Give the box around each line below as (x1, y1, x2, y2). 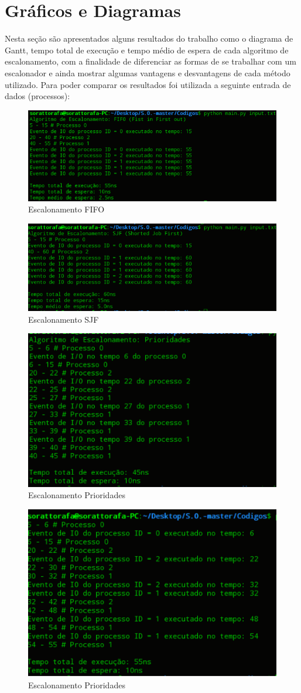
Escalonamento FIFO (28, 203, 105, 215)
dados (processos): (5, 90, 70, 102)
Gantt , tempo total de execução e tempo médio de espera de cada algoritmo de (5, 43, 289, 56)
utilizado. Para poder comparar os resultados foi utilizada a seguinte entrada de (5, 78, 291, 90)
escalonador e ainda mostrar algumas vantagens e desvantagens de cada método (5, 66, 290, 79)
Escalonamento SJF (28, 313, 99, 325)
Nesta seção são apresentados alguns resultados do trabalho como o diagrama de (5, 32, 293, 45)
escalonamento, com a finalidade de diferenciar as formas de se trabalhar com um (5, 55, 296, 67)
